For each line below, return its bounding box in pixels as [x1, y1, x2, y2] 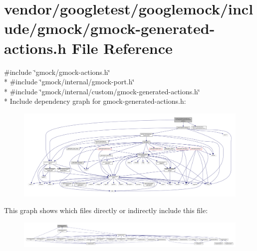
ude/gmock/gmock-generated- [4, 18, 215, 38]
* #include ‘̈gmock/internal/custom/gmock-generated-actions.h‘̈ [4, 86, 200, 96]
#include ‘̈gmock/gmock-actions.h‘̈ [4, 66, 110, 77]
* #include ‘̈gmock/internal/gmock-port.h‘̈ [4, 76, 135, 87]
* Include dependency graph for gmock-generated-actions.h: [4, 96, 186, 106]
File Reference [71, 37, 173, 58]
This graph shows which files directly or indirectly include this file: [4, 205, 208, 216]
